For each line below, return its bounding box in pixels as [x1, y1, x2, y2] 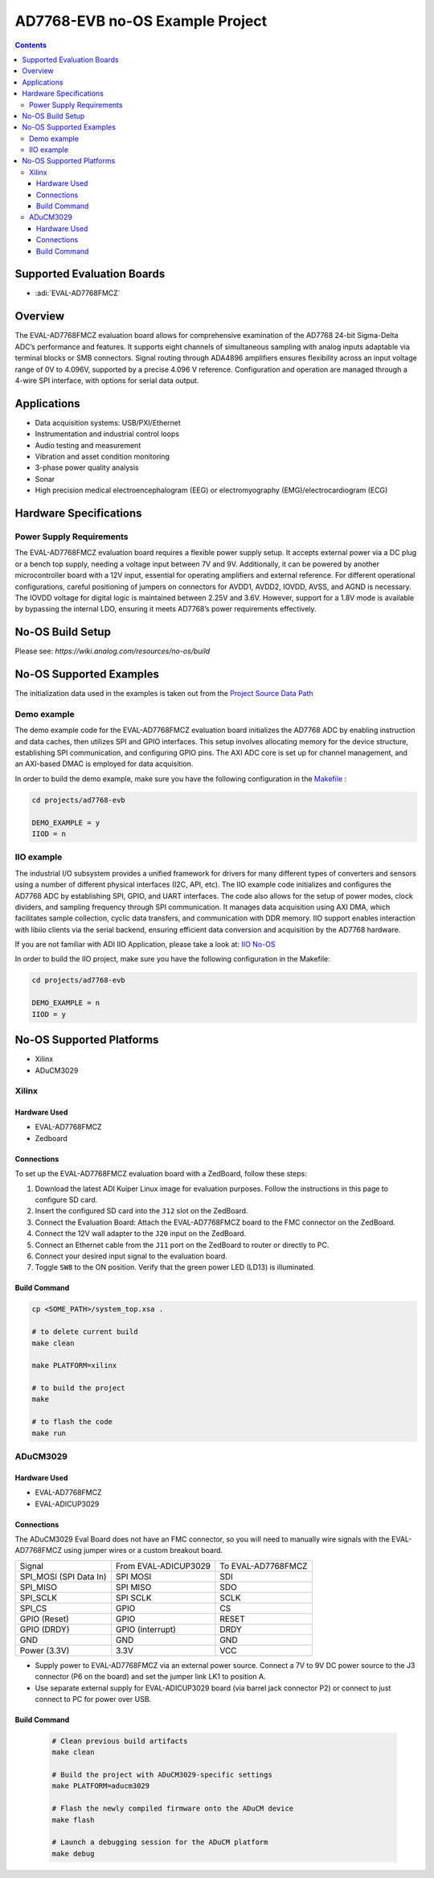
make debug [51, 1849, 95, 1858]
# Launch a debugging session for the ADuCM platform [51, 1838, 268, 1847]
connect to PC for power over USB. [35, 1694, 152, 1703]
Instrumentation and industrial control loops [35, 429, 180, 439]
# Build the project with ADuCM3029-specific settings [51, 1770, 272, 1780]
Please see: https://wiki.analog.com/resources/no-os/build [14, 646, 211, 656]
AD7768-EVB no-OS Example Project [14, 12, 268, 30]
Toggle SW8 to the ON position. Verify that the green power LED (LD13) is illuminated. [35, 1262, 316, 1272]
